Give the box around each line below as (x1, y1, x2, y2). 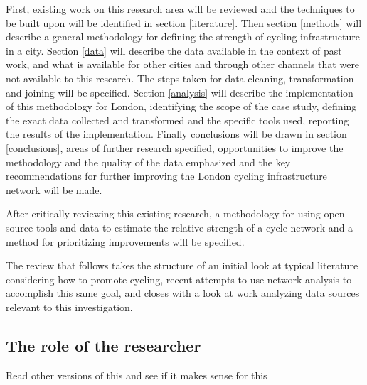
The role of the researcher (6, 334, 201, 356)
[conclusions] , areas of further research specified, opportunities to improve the (6, 140, 344, 155)
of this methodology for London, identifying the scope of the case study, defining (6, 99, 357, 114)
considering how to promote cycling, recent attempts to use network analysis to (6, 271, 352, 286)
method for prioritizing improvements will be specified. (6, 234, 245, 249)
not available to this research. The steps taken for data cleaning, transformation (6, 70, 354, 85)
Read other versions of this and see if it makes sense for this (6, 367, 267, 382)
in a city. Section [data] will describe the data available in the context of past (6, 43, 342, 58)
